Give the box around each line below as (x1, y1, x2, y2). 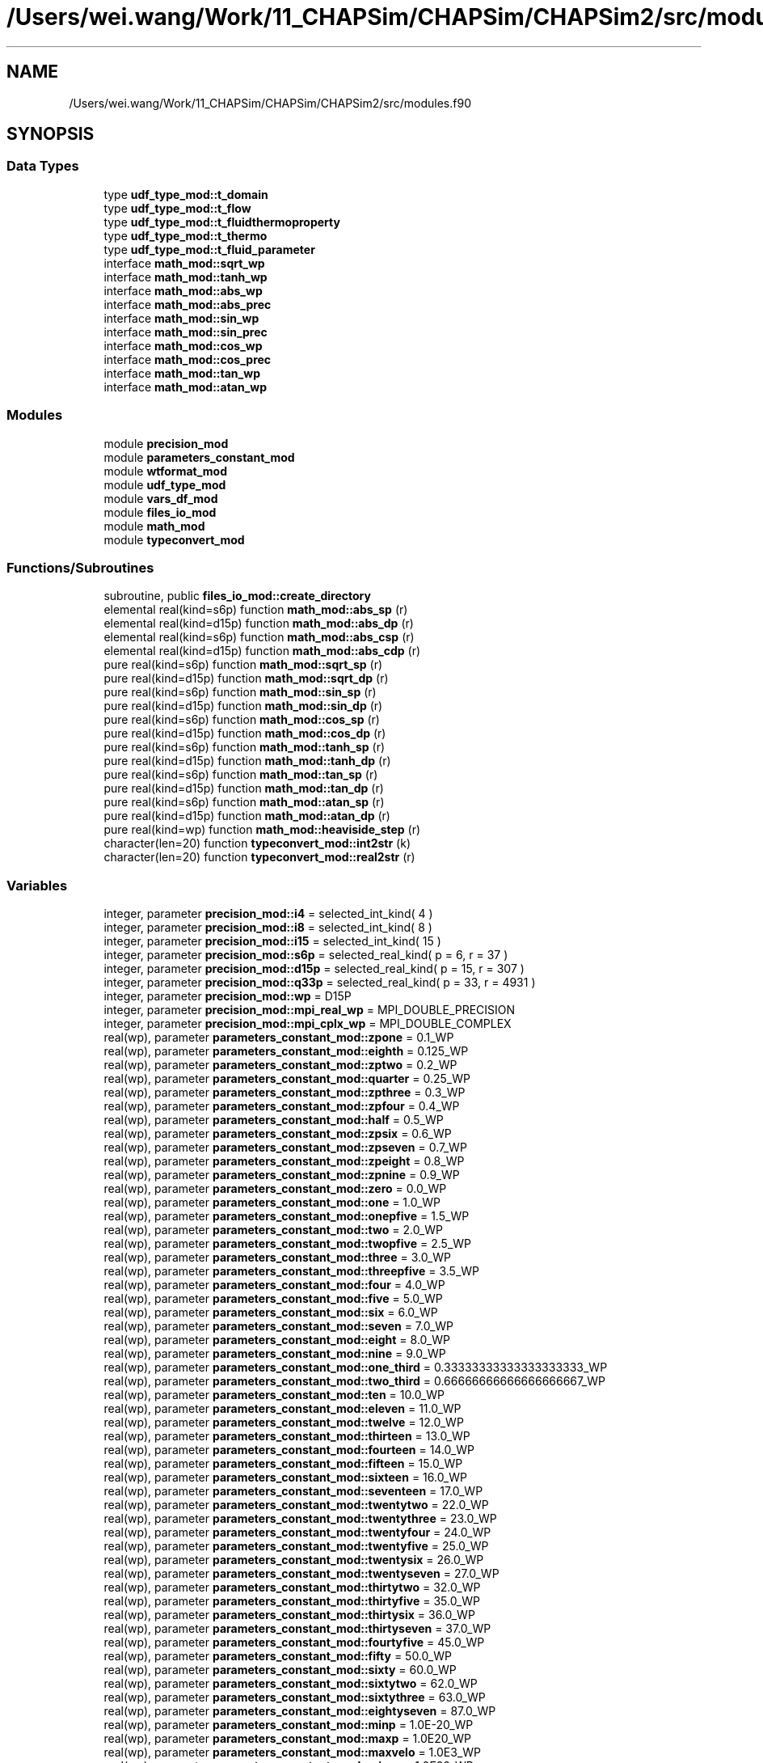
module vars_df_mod (103, 491, 218, 505)
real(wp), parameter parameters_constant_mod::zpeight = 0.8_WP (103, 1154, 465, 1169)
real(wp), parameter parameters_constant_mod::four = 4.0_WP (103, 1278, 445, 1292)
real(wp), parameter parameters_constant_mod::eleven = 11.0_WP (103, 1402, 462, 1416)
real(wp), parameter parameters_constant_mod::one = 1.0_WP (103, 1195, 441, 1210)
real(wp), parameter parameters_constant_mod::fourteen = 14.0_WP (103, 1443, 474, 1457)
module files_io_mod (103, 505, 217, 519)
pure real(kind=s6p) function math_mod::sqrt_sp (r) (103, 657, 383, 672)
